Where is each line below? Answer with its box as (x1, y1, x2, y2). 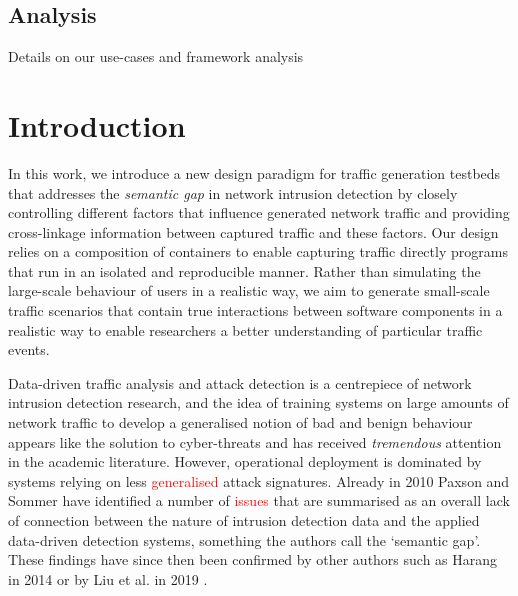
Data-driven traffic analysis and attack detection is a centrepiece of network (8, 372, 472, 393)
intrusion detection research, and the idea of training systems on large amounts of (8, 392, 509, 413)
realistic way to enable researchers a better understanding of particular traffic (8, 319, 483, 340)
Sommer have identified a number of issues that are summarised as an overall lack (8, 490, 510, 511)
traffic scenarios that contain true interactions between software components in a (8, 300, 503, 321)
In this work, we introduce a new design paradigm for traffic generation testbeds (8, 162, 501, 183)
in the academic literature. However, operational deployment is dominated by (8, 451, 482, 472)
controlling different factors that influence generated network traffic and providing (8, 202, 510, 223)
